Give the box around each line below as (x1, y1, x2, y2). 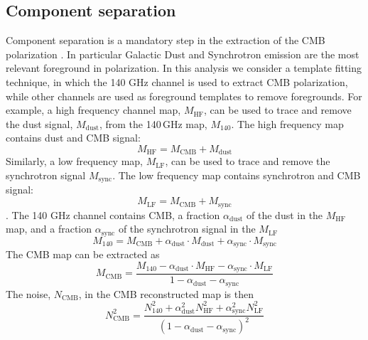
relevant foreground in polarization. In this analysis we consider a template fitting (6, 60, 362, 75)
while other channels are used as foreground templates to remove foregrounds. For (6, 88, 362, 103)
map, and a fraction (6, 221, 92, 236)
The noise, (6, 286, 51, 301)
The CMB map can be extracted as (6, 247, 160, 261)
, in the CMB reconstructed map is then (78, 286, 254, 301)
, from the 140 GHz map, (99, 116, 207, 131)
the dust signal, (6, 116, 73, 131)
